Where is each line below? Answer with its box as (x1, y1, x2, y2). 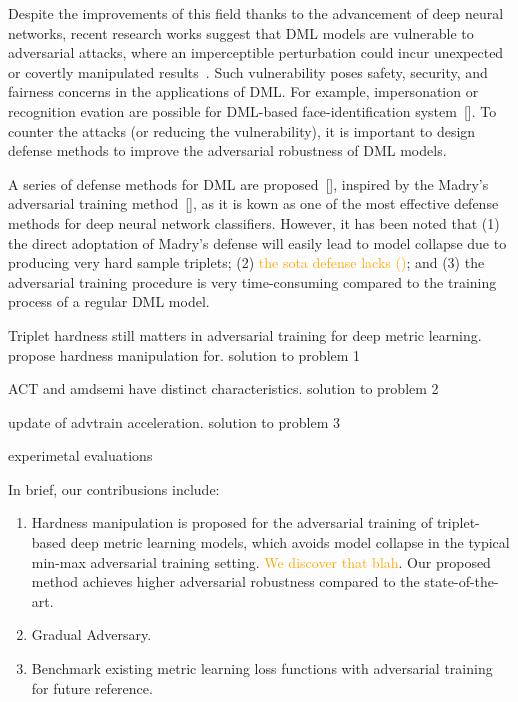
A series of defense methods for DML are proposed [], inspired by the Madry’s (8, 173, 489, 194)
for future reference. (31, 677, 153, 698)
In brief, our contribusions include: (8, 478, 220, 499)
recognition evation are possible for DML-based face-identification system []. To (8, 100, 497, 121)
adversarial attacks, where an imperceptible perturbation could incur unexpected (8, 42, 504, 63)
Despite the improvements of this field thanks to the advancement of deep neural (8, 3, 504, 23)
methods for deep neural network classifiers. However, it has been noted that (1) (8, 212, 500, 233)
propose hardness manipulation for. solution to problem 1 (8, 344, 361, 365)
